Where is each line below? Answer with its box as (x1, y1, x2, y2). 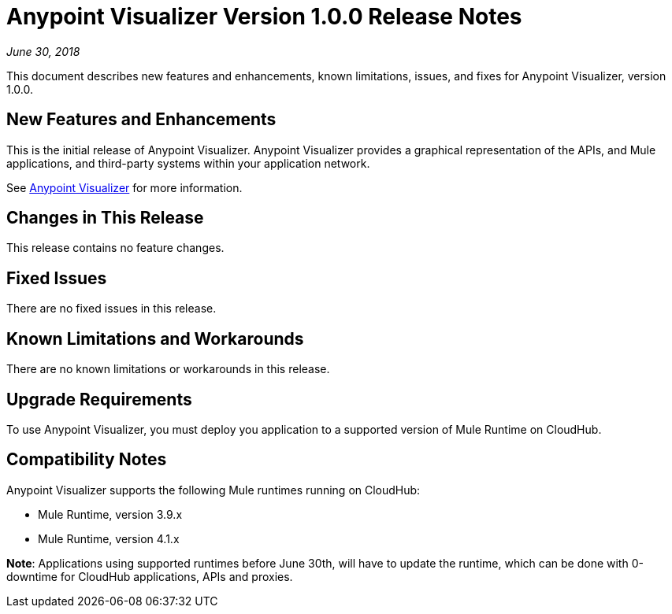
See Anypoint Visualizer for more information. (6, 180, 243, 194)
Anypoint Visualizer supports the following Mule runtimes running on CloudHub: (6, 483, 421, 497)
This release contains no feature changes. (6, 241, 225, 255)
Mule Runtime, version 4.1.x (38, 531, 180, 546)
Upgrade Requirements (6, 389, 192, 409)
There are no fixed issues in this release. (6, 301, 217, 316)
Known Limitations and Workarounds (6, 328, 304, 349)
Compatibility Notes (6, 449, 167, 470)
